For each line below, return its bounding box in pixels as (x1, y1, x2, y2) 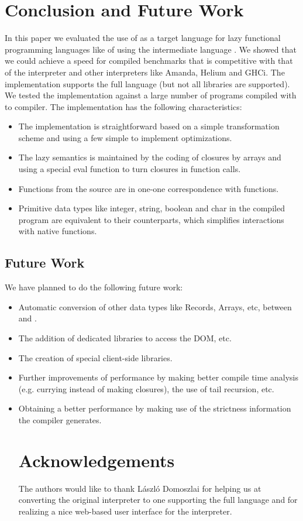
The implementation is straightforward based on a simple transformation (18, 120, 280, 132)
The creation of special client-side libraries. (18, 351, 173, 364)
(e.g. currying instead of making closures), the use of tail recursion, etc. (18, 382, 274, 395)
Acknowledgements (18, 448, 175, 472)
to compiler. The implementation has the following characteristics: (5, 100, 242, 112)
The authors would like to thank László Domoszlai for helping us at (18, 482, 261, 494)
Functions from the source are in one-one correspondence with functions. (18, 182, 279, 194)
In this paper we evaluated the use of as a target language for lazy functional (5, 32, 281, 44)
